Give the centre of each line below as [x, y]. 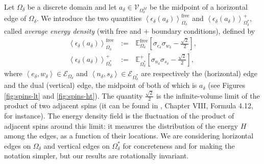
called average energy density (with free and [73, 30]
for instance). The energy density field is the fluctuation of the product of [119, 115]
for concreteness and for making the [179, 145]
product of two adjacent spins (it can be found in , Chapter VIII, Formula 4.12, [129, 106]
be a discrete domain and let [72, 7]
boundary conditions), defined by [203, 30]
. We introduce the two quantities [89, 18]
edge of [15, 18]
